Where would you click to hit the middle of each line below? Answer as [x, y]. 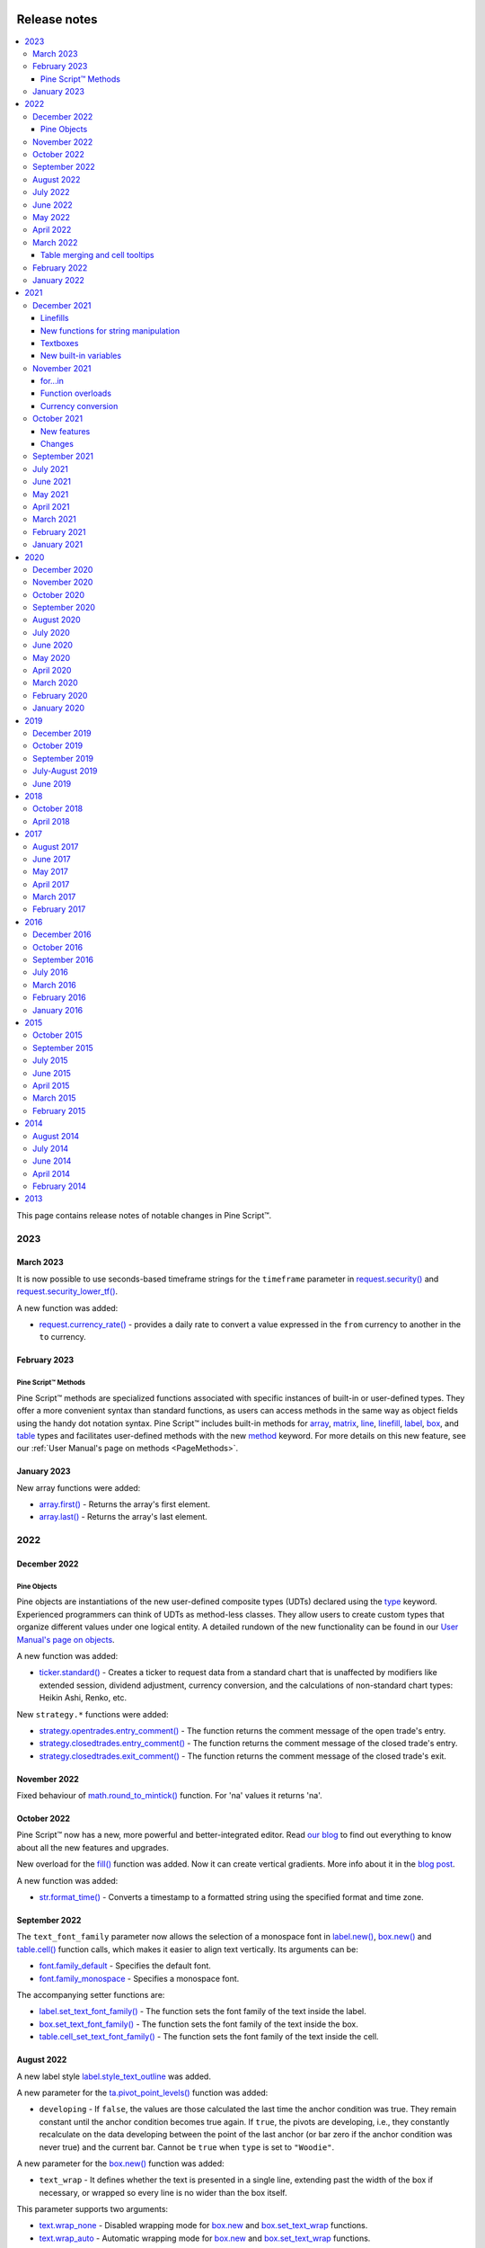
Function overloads [76, 393]
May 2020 [52, 657]
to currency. [63, 1337]
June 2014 [52, 1161]
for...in [53, 381]
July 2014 [51, 1148]
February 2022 [60, 268]
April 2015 [51, 1085]
